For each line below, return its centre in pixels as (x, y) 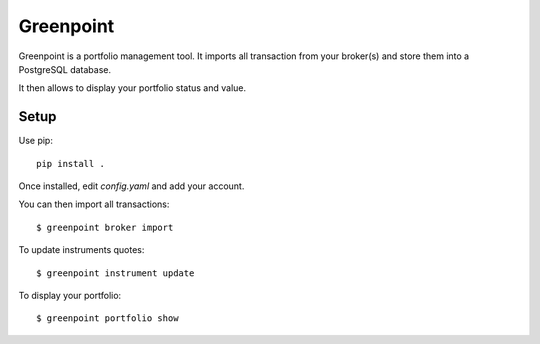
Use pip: (36, 141)
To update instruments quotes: (81, 250)
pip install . (70, 163)
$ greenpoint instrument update (115, 273)
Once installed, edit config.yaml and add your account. (131, 186)
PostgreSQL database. (65, 69)
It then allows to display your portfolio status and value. (132, 88)
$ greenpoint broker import (105, 227)
